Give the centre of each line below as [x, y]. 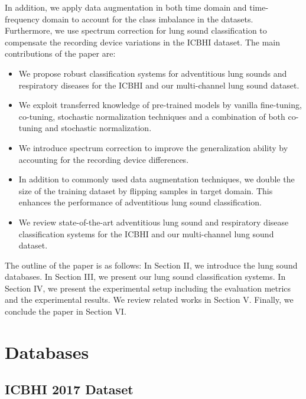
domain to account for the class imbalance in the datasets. [148, 19]
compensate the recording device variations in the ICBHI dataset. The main [143, 42]
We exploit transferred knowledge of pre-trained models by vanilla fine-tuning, [160, 105]
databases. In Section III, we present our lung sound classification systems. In [145, 277]
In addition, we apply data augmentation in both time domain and [126, 7]
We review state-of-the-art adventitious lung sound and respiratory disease [154, 222]
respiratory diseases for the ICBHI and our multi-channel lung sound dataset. [159, 85]
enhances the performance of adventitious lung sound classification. [140, 202]
